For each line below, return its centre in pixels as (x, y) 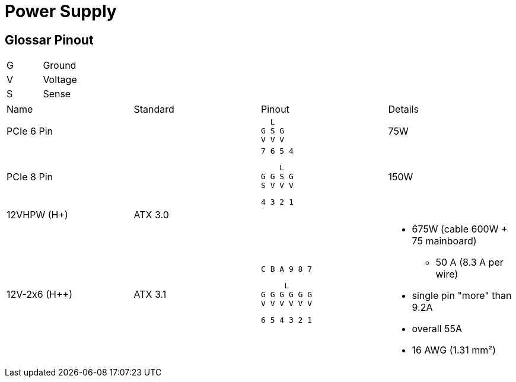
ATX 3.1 (150, 295)
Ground (60, 66)
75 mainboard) (444, 241)
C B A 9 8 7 (287, 269)
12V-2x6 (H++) (39, 295)
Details (403, 109)
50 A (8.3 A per (469, 262)
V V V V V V (287, 303)
